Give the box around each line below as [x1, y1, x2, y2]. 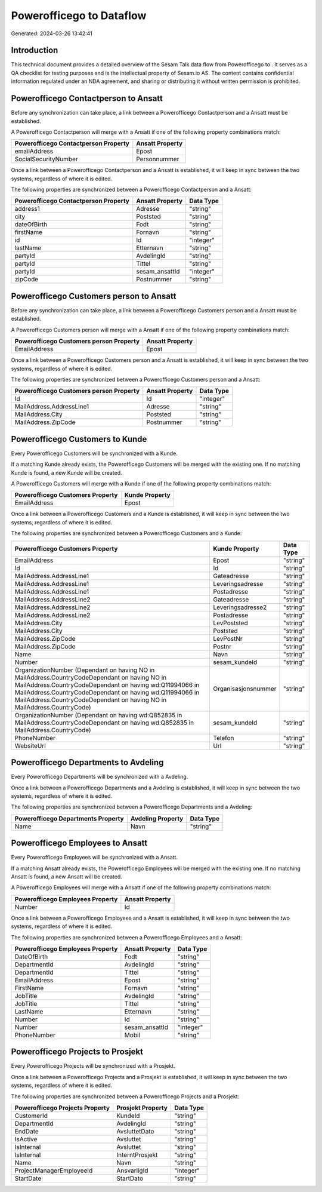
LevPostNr [212, 634, 243, 643]
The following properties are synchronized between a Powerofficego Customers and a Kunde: [11, 530, 242, 537]
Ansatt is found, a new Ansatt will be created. [11, 873, 122, 880]
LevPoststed [212, 619, 248, 627]
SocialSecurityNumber [14, 155, 79, 164]
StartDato [116, 1174, 144, 1182]
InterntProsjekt [116, 1151, 158, 1159]
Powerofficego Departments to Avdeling [11, 757, 164, 767]
